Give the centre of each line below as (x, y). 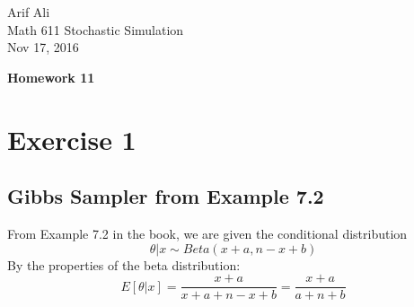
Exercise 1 (72, 139)
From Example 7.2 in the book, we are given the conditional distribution (207, 233)
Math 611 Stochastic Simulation (96, 29)
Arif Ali (29, 12)
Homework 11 (51, 77)
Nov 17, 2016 (43, 47)
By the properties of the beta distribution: (124, 264)
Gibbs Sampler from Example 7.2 (166, 196)
